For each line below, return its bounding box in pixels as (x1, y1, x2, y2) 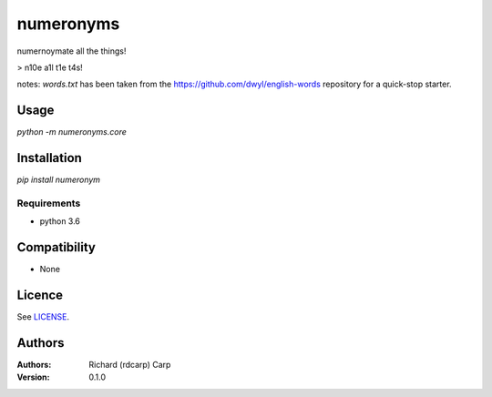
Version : (16, 372, 50, 382)
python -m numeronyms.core (16, 127, 127, 137)
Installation (16, 150, 82, 166)
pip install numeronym (16, 174, 100, 186)
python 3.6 (39, 216, 81, 227)
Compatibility (16, 239, 96, 255)
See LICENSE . (16, 311, 70, 322)
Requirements (16, 197, 81, 209)
